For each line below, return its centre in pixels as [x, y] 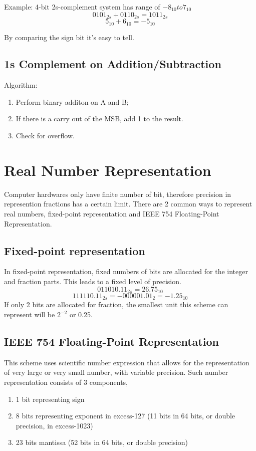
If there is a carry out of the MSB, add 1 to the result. [99, 119]
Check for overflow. [45, 136]
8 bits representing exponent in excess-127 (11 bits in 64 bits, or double [125, 416]
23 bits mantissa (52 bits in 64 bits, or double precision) [102, 442]
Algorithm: [21, 85]
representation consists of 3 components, [66, 382]
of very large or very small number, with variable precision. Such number [116, 372]
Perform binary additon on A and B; [72, 101]
